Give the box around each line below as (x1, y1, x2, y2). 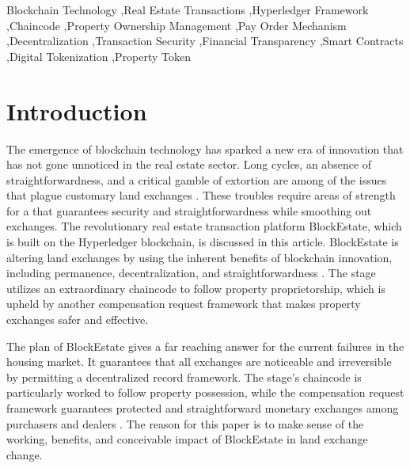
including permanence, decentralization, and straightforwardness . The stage (6, 264, 376, 281)
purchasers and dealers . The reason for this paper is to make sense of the (6, 415, 364, 432)
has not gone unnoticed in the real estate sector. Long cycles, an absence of (6, 156, 372, 173)
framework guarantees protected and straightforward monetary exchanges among (6, 400, 399, 416)
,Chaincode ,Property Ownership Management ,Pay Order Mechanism (6, 17, 347, 33)
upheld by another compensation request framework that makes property (6, 295, 361, 312)
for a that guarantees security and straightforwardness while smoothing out (6, 202, 372, 219)
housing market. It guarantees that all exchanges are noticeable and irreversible (6, 353, 392, 370)
